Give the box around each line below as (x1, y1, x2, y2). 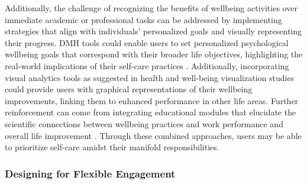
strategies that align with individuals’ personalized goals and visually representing (5, 25, 302, 37)
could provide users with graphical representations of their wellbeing (5, 83, 253, 95)
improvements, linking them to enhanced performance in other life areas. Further (5, 94, 299, 106)
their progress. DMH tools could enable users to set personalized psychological (5, 36, 289, 49)
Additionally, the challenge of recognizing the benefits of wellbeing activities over (5, 2, 298, 14)
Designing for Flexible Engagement (5, 166, 176, 180)
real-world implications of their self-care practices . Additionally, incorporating (5, 59, 289, 72)
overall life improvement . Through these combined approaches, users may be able (5, 129, 302, 141)
